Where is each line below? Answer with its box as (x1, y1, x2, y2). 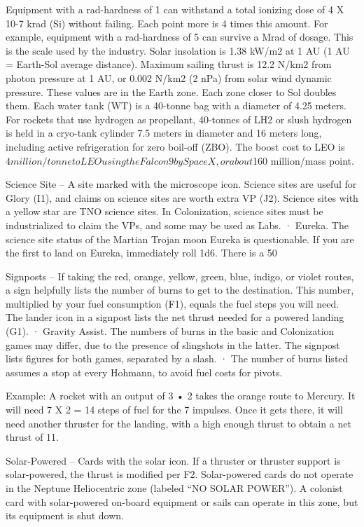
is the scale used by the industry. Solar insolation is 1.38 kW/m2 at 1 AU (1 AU (6, 43, 350, 57)
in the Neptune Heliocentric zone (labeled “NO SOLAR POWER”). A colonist (6, 481, 343, 495)
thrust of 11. (6, 430, 59, 444)
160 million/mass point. (253, 153, 354, 167)
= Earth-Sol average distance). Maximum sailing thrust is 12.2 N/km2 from (6, 57, 332, 71)
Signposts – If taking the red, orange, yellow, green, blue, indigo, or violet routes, (6, 268, 354, 283)
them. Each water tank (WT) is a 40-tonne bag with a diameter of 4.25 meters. (6, 98, 346, 113)
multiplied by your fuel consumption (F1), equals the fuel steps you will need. (6, 296, 339, 310)
